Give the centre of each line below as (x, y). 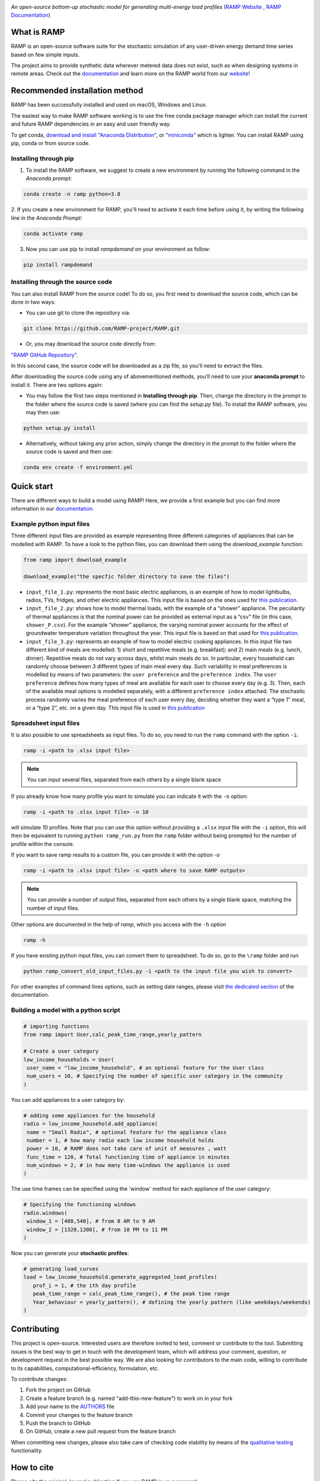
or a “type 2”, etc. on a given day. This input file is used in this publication (115, 707)
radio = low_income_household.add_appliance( (91, 1124)
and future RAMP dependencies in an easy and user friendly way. (91, 124)
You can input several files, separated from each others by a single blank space (124, 780)
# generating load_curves (61, 1269)
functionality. (27, 1451)
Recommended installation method (77, 91)
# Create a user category (61, 1051)
